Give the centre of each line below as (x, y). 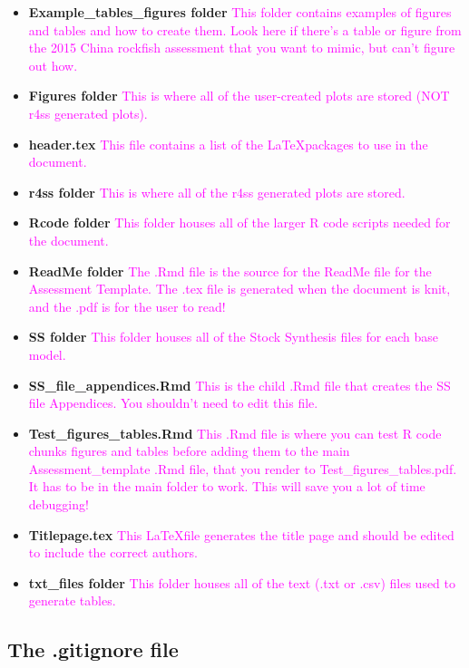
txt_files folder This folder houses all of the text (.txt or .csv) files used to (242, 582)
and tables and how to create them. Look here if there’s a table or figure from (245, 29)
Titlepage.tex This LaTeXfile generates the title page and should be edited (241, 534)
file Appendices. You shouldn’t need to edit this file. (173, 403)
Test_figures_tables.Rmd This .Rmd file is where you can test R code (235, 433)
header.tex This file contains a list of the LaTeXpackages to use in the (228, 144)
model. (47, 354)
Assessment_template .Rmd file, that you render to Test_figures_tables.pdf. (243, 468)
